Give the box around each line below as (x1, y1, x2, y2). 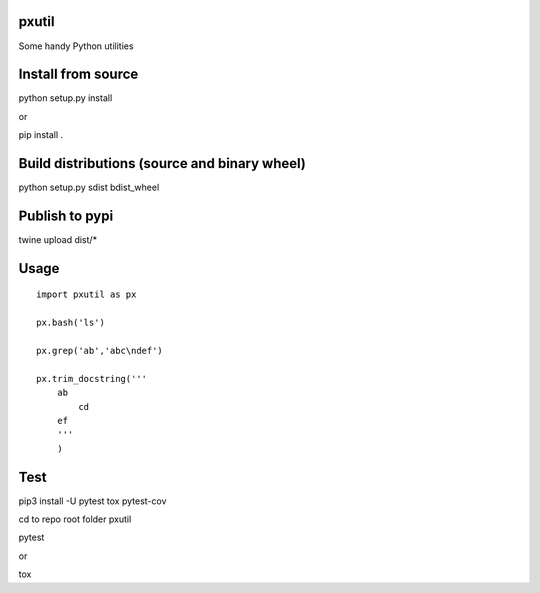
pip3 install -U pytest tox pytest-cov (18, 495, 167, 507)
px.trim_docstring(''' (36, 373, 148, 384)
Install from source (18, 66, 139, 83)
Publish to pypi (18, 207, 114, 224)
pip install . (18, 129, 64, 141)
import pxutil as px (36, 289, 137, 300)
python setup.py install (18, 92, 113, 104)
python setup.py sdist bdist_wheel (18, 181, 160, 194)
